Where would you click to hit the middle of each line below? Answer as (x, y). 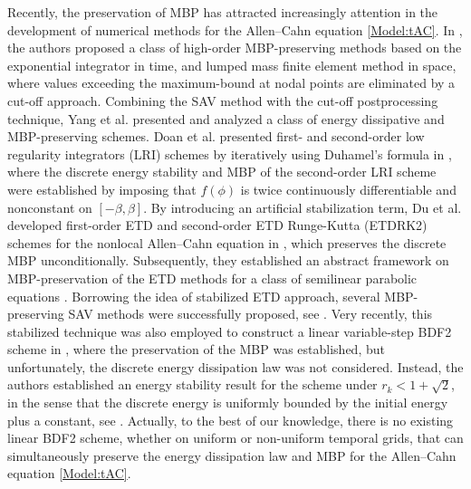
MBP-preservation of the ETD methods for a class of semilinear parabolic (212, 278)
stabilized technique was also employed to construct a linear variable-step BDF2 (230, 331)
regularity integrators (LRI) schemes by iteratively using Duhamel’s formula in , (230, 153)
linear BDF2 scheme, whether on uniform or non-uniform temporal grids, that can (235, 438)
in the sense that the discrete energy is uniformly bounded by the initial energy (228, 403)
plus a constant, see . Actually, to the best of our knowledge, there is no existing (231, 420)
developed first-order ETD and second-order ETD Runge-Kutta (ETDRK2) (217, 225)
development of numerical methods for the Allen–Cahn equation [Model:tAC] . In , (235, 29)
